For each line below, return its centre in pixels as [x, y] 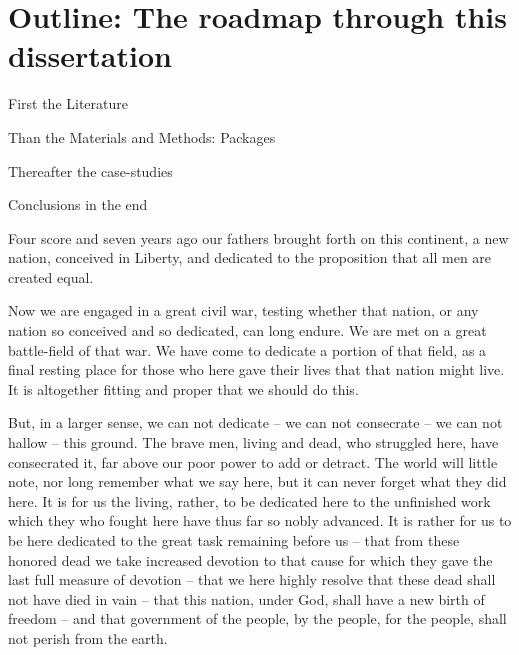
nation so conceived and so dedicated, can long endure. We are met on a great [247, 330]
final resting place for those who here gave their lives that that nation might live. [256, 369]
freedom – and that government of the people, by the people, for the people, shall [257, 618]
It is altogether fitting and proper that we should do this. [183, 388]
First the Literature [68, 103]
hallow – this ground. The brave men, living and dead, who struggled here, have [253, 442]
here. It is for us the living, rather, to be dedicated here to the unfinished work [249, 500]
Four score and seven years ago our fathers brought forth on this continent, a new [258, 237]
